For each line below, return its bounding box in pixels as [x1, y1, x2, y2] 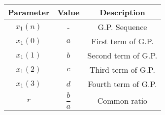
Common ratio [97, 94, 148, 106]
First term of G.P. [91, 35, 154, 47]
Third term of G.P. [89, 64, 155, 75]
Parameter [8, 6, 50, 18]
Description [99, 6, 145, 18]
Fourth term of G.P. [88, 78, 157, 89]
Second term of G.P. [87, 50, 158, 61]
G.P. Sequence [98, 21, 147, 32]
